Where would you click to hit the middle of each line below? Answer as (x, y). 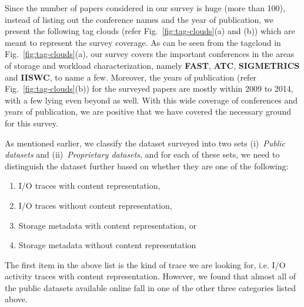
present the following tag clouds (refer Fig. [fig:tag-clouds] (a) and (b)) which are (150, 31)
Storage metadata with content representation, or (108, 225)
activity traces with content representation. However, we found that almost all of (151, 276)
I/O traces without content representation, (95, 205)
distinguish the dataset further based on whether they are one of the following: (147, 166)
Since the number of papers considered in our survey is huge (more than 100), (145, 8)
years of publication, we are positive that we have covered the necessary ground (148, 111)
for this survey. (31, 123)
